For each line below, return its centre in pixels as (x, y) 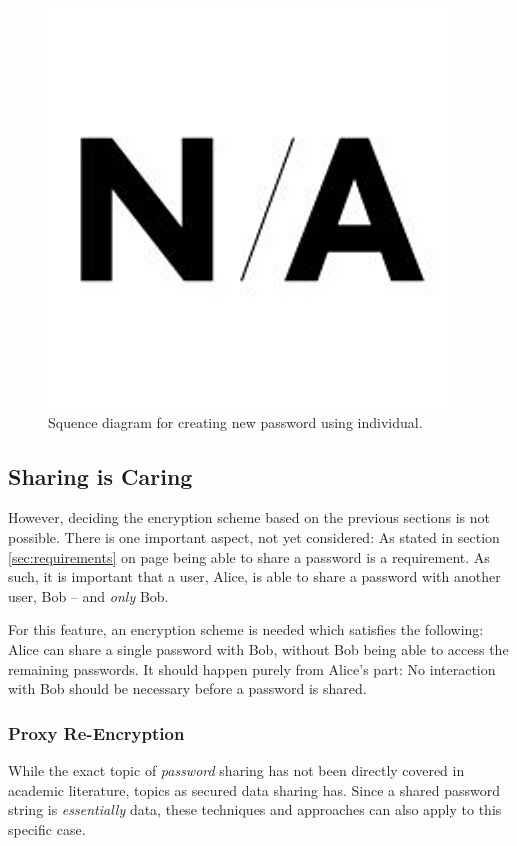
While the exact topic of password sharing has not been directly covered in (236, 769)
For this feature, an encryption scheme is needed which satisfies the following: (246, 629)
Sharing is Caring (100, 475)
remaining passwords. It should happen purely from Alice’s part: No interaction (252, 668)
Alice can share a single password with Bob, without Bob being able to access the (258, 648)
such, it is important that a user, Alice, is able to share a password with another (254, 576)
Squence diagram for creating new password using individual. (235, 421)
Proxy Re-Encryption (96, 732)
